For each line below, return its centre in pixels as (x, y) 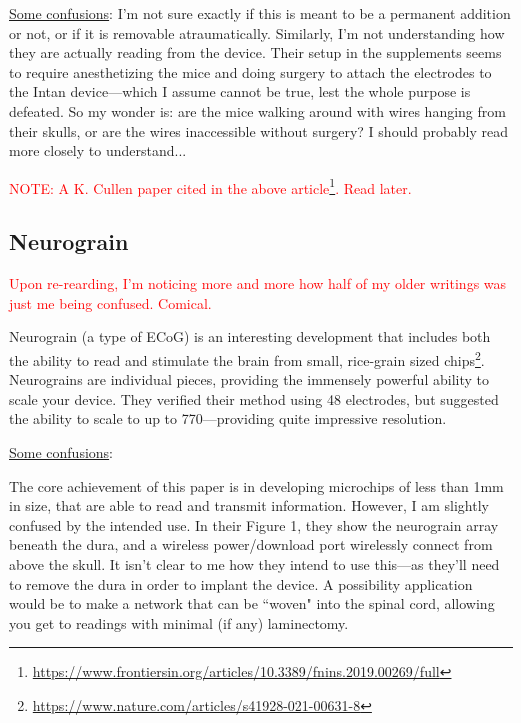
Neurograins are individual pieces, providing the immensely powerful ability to (249, 379)
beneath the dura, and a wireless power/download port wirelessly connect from (251, 544)
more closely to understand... (98, 150)
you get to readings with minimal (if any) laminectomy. (179, 622)
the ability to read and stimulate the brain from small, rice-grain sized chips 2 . (247, 358)
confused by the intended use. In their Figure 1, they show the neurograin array (254, 524)
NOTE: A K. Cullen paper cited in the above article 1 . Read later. (210, 186)
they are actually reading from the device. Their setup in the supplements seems (255, 52)
